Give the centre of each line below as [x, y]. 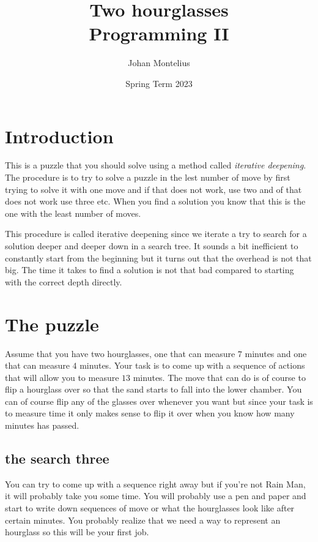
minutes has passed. [42, 425]
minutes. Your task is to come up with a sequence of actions [192, 365]
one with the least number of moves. [73, 213]
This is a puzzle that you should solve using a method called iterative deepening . [156, 165]
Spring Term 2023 [159, 83]
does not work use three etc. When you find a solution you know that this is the [155, 201]
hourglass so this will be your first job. [77, 532]
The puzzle [52, 324]
